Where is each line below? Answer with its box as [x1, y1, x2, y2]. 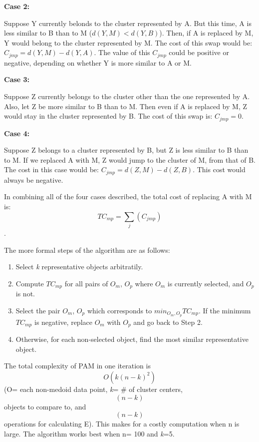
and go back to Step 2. [133, 316, 203, 327]
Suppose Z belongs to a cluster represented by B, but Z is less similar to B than [4, 145, 249, 155]
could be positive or [169, 47, 229, 58]
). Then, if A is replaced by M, [159, 28, 254, 38]
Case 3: [4, 74, 30, 85]
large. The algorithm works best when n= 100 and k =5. [4, 428, 175, 438]
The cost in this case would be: [4, 164, 99, 175]
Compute [15, 278, 44, 288]
